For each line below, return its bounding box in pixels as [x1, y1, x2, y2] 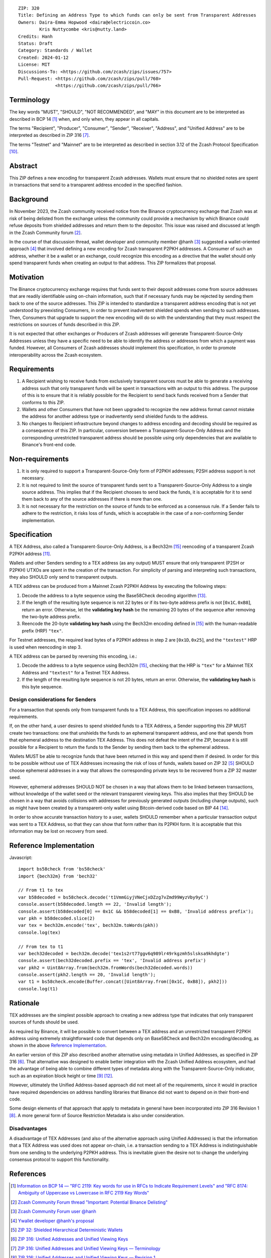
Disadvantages [9, 1125, 47, 1132]
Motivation [9, 273, 44, 281]
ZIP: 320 [18, 6, 40, 11]
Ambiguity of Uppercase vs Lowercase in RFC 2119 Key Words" [18, 1190, 150, 1196]
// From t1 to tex [18, 887, 64, 893]
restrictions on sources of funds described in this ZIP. [9, 321, 120, 327]
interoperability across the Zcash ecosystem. [9, 352, 103, 358]
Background [9, 195, 49, 204]
